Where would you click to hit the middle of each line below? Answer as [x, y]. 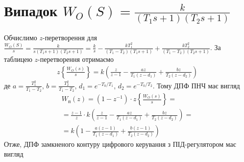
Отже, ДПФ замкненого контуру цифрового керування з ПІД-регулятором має [120, 144]
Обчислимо [21, 37]
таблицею [18, 59]
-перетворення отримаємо [76, 59]
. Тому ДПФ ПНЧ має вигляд [196, 85]
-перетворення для [70, 37]
